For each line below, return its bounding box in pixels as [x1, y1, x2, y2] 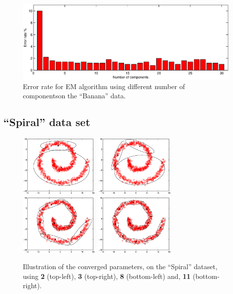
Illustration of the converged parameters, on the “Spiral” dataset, [23, 261, 217, 272]
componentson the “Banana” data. [23, 91, 126, 101]
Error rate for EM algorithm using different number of [23, 81, 185, 91]
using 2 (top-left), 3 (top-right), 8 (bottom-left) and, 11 [23, 271, 191, 281]
